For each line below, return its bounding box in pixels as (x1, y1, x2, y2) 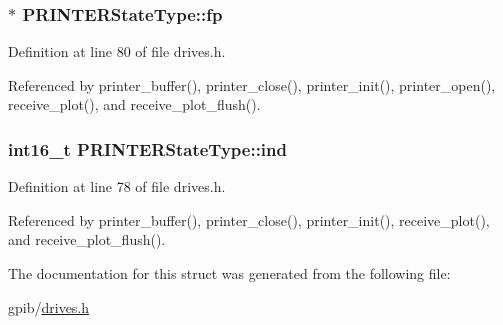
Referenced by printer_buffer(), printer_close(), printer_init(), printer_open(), (8, 74, 496, 95)
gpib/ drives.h (8, 296, 90, 317)
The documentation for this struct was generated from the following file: (8, 263, 451, 283)
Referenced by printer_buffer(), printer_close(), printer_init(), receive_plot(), (8, 209, 490, 230)
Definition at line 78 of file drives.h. (8, 176, 226, 197)
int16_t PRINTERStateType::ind (8, 136, 287, 161)
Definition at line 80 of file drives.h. (8, 41, 226, 62)
